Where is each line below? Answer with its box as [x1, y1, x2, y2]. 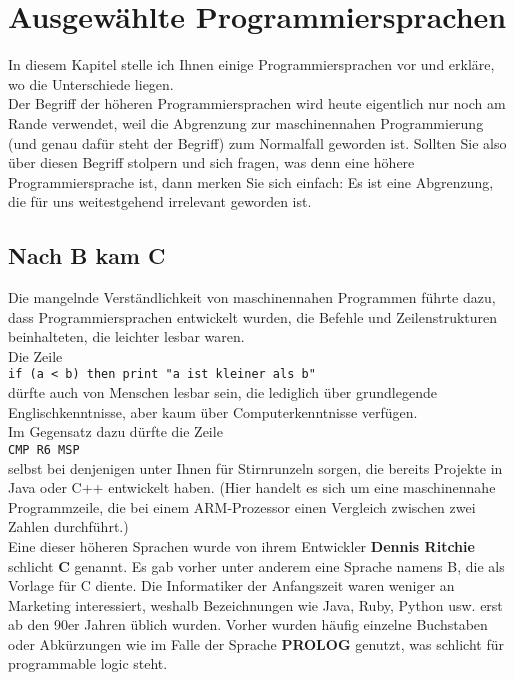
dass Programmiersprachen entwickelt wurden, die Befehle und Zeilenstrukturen [8, 306, 498, 327]
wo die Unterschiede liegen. [8, 73, 174, 94]
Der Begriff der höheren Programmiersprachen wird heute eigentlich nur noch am [8, 93, 506, 114]
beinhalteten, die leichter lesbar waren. [8, 326, 245, 347]
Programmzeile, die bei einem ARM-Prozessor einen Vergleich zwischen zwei [8, 496, 476, 517]
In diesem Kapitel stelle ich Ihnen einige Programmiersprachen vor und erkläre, [8, 54, 495, 75]
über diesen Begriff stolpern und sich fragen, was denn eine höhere [8, 152, 415, 173]
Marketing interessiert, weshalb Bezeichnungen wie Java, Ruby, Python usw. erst [8, 594, 503, 615]
